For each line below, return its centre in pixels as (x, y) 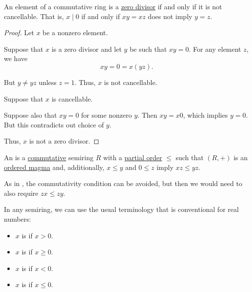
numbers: (18, 219)
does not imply (170, 16)
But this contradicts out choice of (54, 124)
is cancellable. (72, 98)
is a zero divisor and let (87, 49)
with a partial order (133, 157)
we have (16, 58)
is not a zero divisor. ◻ (64, 141)
